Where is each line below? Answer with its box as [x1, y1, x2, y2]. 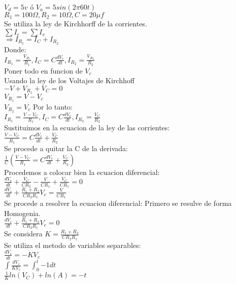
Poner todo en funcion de [4, 65, 83, 76]
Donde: [4, 44, 26, 54]
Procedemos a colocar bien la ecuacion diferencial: [4, 166, 160, 177]
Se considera [4, 228, 43, 239]
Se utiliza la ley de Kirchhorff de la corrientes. [4, 18, 147, 29]
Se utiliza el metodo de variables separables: [4, 239, 141, 250]
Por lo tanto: [32, 101, 73, 112]
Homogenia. [4, 207, 41, 218]
